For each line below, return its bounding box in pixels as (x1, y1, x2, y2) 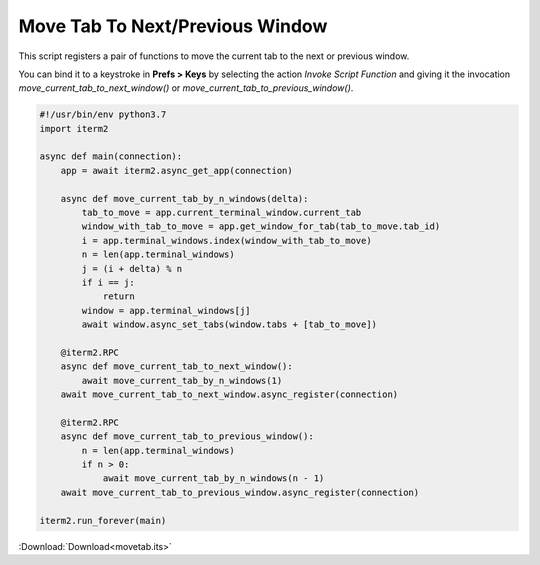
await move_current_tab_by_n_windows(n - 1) (102, 473, 325, 484)
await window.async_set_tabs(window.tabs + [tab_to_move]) (81, 319, 378, 330)
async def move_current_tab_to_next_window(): (60, 361, 294, 372)
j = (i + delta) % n (81, 263, 183, 274)
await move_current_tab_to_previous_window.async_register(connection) (60, 486, 420, 498)
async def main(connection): (39, 151, 183, 162)
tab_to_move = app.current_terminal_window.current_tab (81, 207, 362, 219)
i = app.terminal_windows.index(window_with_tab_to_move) (81, 235, 372, 246)
